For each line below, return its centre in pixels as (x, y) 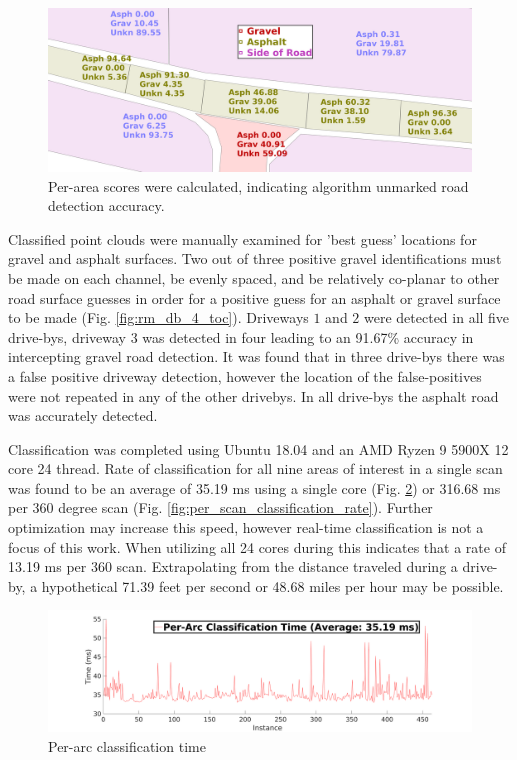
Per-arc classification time (127, 745)
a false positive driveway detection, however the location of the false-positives (245, 375)
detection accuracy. (106, 205)
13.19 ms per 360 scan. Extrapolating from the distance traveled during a (233, 566)
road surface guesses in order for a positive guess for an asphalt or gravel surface (254, 297)
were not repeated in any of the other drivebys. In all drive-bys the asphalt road (253, 395)
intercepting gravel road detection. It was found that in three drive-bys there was (256, 356)
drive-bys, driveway (67, 336)
